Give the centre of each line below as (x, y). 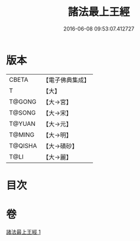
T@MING (22, 135)
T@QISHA (23, 146)
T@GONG (23, 102)
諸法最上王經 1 (24, 232)
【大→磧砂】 (60, 146)
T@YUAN (22, 123)
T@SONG (23, 112)
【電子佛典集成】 (66, 80)
